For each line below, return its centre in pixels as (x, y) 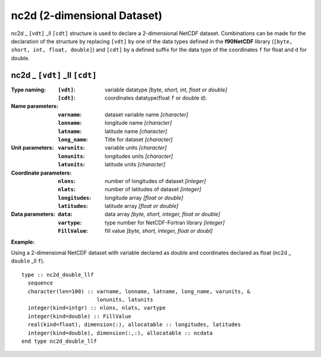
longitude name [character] (139, 123)
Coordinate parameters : (41, 173)
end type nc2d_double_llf (59, 341)
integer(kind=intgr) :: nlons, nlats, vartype (97, 308)
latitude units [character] (135, 165)
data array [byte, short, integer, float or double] (163, 214)
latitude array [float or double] (141, 206)
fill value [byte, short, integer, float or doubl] (159, 231)
